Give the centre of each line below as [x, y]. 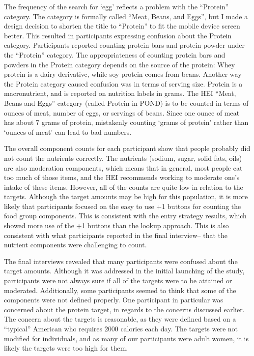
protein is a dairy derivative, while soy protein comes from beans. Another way [123, 74]
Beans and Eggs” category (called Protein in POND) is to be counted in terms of [126, 103]
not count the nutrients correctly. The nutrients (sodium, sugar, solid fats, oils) [123, 158]
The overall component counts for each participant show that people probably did [127, 148]
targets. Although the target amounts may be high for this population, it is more [126, 196]
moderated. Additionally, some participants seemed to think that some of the [120, 290]
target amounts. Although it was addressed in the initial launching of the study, [124, 271]
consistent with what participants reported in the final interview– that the [116, 235]
